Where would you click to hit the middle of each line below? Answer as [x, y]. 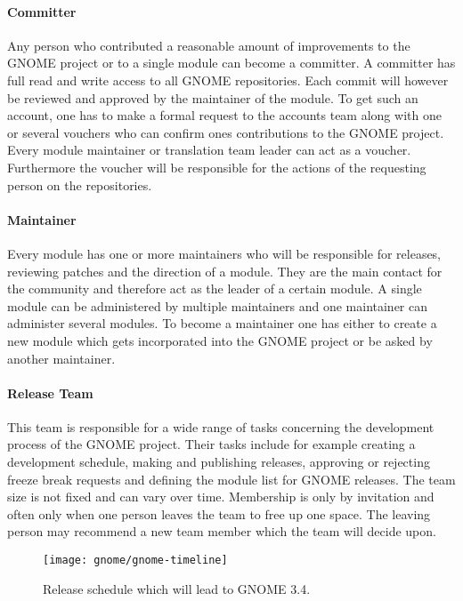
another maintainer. [61, 358]
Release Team [50, 393]
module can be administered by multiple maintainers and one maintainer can [218, 305]
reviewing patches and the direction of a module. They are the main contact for [225, 271]
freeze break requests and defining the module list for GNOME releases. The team [231, 479]
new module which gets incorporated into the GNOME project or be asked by [220, 340]
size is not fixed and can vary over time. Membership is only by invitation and [221, 497]
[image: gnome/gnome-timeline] [135, 561]
